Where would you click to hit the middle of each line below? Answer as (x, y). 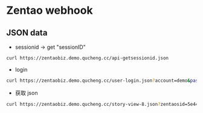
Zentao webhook (50, 11)
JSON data (27, 33)
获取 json (26, 93)
